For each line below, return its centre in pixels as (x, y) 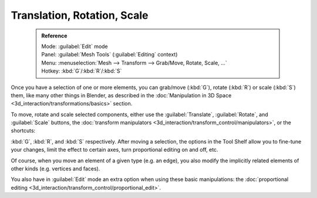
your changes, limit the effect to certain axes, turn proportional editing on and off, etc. (114, 150)
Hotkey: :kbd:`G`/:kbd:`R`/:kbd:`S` (82, 71)
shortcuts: (23, 131)
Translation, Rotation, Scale (80, 15)
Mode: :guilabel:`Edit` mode (75, 46)
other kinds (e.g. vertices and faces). (55, 169)
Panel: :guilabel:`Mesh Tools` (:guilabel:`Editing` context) (109, 54)
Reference (54, 36)
